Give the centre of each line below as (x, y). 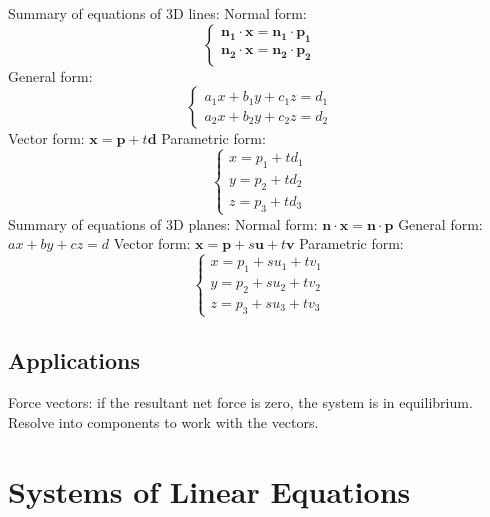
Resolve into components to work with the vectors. (163, 421)
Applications (74, 360)
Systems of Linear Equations (209, 490)
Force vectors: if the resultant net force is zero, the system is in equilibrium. (240, 402)
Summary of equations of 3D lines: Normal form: (157, 13)
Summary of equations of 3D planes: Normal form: (163, 223)
